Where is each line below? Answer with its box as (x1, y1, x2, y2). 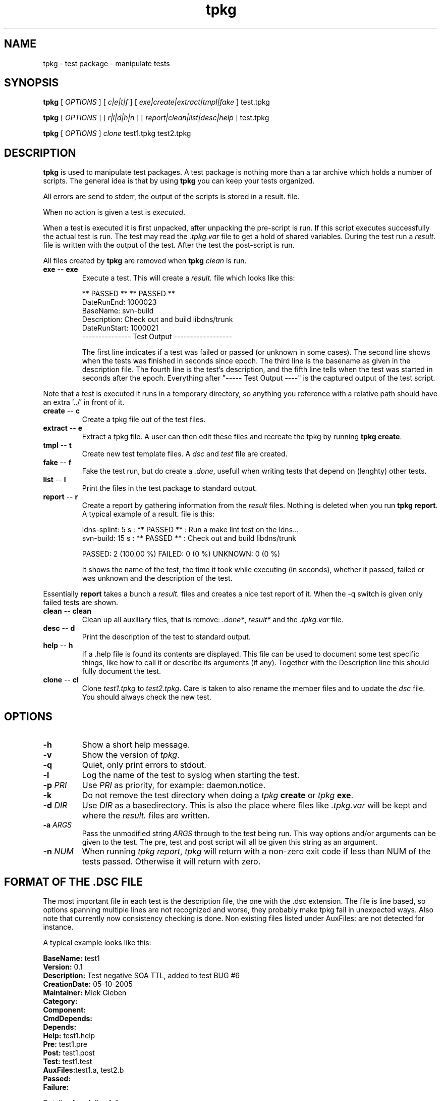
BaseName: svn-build (82, 306, 154, 315)
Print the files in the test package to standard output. (82, 484, 257, 493)
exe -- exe (43, 265, 78, 274)
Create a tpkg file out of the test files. (82, 415, 206, 424)
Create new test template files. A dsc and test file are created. (82, 449, 288, 458)
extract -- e (43, 424, 83, 433)
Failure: (43, 1082, 69, 1091)
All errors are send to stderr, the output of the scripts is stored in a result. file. (43, 192, 300, 201)
